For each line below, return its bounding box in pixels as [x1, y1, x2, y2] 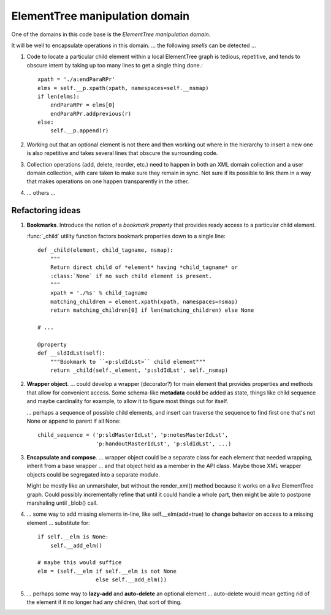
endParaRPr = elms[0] [50, 102, 116, 108]
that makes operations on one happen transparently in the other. [26, 178, 189, 185]
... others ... [26, 189, 56, 196]
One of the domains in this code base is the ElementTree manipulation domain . [11, 31, 211, 38]
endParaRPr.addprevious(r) [50, 110, 132, 117]
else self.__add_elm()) [95, 576, 167, 583]
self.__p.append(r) [50, 127, 109, 134]
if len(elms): [37, 92, 80, 100]
